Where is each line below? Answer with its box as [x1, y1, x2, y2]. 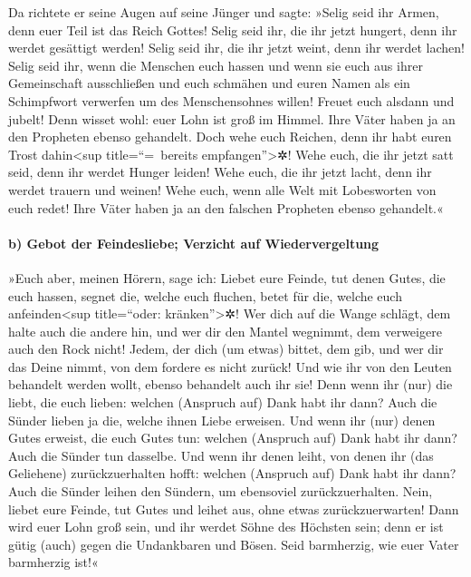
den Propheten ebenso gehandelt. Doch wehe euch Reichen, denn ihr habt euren [8, 127, 452, 146]
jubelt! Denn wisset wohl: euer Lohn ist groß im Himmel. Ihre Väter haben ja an [8, 109, 456, 128]
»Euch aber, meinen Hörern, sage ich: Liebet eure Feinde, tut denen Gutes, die [8, 268, 446, 287]
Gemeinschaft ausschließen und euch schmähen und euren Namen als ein [8, 73, 410, 93]
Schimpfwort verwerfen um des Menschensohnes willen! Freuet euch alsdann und [8, 91, 455, 110]
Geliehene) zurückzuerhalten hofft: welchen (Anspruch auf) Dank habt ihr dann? [8, 464, 457, 483]
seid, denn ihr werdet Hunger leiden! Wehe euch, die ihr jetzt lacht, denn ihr [8, 162, 432, 181]
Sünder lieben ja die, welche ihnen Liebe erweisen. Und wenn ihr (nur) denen [8, 410, 436, 429]
